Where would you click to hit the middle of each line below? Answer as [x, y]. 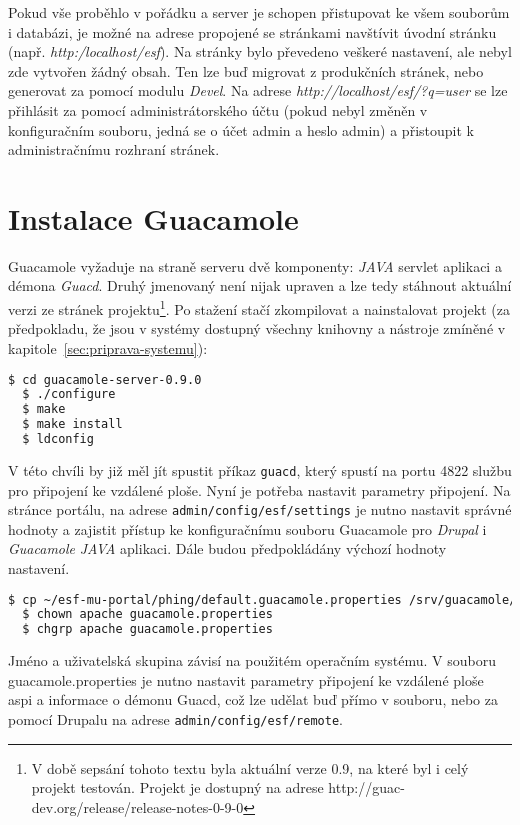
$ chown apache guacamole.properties [147, 614]
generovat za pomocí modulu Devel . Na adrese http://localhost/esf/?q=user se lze [258, 90]
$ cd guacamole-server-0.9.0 [105, 379]
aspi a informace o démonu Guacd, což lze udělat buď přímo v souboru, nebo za [253, 699]
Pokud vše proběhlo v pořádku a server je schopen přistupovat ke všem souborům [259, 12]
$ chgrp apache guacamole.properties [147, 629]
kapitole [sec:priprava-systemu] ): [108, 347]
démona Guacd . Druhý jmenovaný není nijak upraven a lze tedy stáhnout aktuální [260, 285]
